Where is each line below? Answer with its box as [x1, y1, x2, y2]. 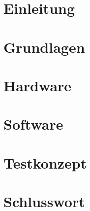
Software [3, 114, 63, 134]
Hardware [3, 75, 72, 95]
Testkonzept [3, 152, 87, 173]
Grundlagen [3, 36, 85, 57]
